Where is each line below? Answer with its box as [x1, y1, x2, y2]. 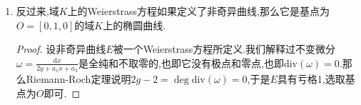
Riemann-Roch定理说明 [26, 71, 131, 86]
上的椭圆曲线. [103, 17, 166, 32]
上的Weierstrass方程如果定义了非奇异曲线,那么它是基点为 [67, 4, 330, 18]
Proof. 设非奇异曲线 [16, 41, 106, 56]
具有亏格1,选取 [277, 71, 345, 86]
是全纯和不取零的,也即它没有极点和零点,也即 [78, 55, 284, 70]
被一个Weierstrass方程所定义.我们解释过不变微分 [113, 41, 336, 56]
